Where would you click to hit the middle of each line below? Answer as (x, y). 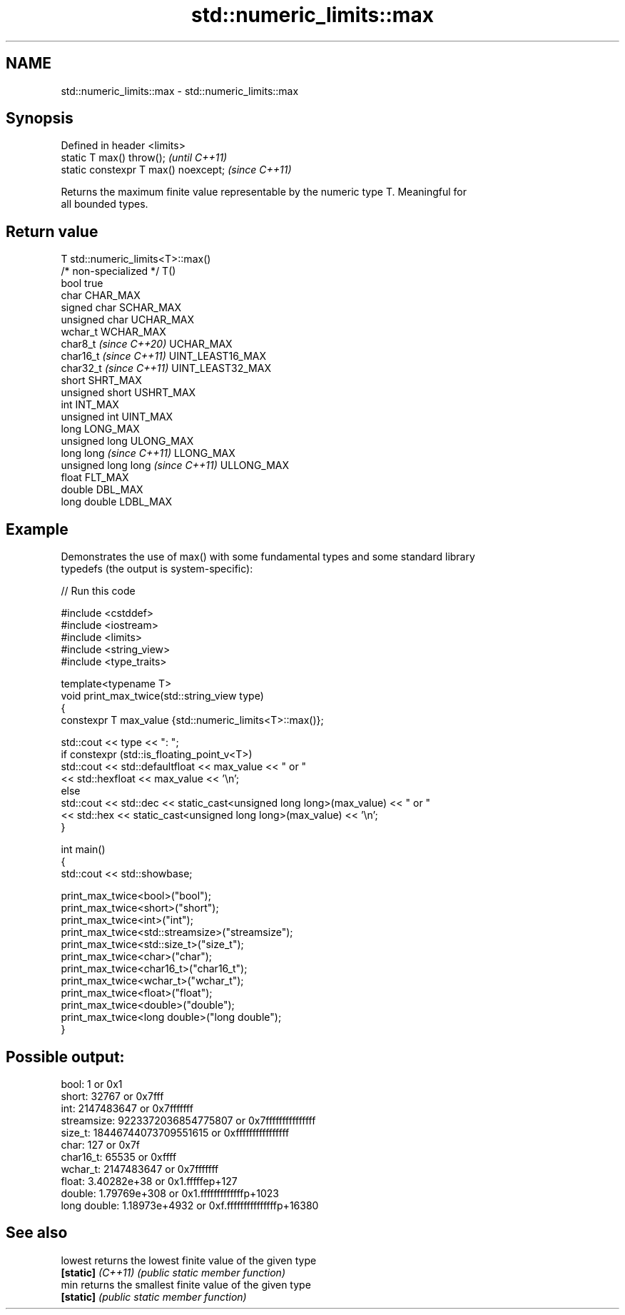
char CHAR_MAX (101, 296)
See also (37, 1233)
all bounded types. (105, 204)
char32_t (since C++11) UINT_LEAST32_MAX (166, 368)
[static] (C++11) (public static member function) (173, 1272)
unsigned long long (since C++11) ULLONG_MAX (175, 465)
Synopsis (40, 119)
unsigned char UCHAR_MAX (128, 320)
